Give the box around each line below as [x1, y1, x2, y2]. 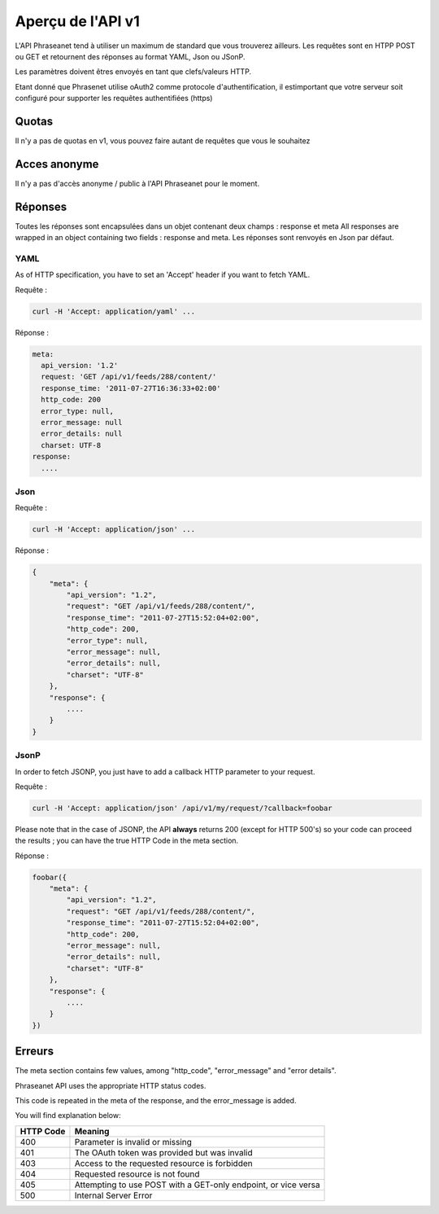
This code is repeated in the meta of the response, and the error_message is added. [15, 1095, 297, 1105]
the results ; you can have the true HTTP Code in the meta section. [15, 835, 239, 846]
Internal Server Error [74, 1190, 153, 1201]
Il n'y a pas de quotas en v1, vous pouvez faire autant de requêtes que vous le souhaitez [15, 136, 311, 146]
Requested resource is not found [74, 1168, 200, 1180]
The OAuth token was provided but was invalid [74, 1146, 254, 1158]
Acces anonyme [15, 157, 99, 171]
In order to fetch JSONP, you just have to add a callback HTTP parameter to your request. [15, 766, 315, 777]
